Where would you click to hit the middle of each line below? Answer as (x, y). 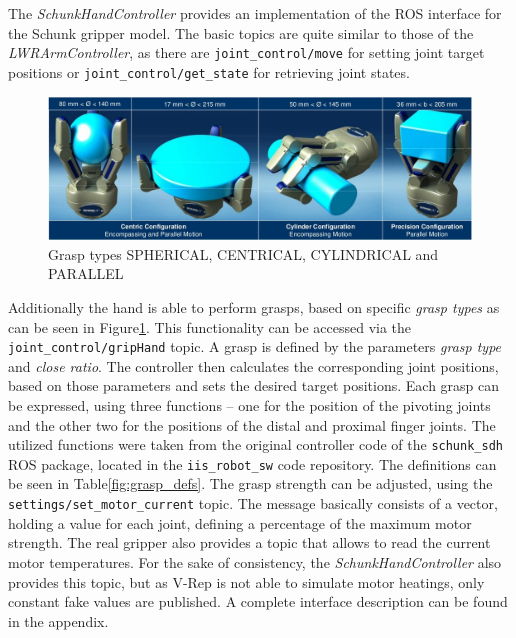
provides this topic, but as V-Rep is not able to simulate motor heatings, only (246, 581)
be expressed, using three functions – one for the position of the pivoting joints (249, 404)
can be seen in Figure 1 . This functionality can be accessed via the (210, 326)
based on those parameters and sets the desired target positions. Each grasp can (254, 385)
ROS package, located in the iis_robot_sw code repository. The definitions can (252, 463)
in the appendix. (58, 620)
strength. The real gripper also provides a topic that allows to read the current (249, 542)
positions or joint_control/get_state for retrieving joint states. (209, 71)
